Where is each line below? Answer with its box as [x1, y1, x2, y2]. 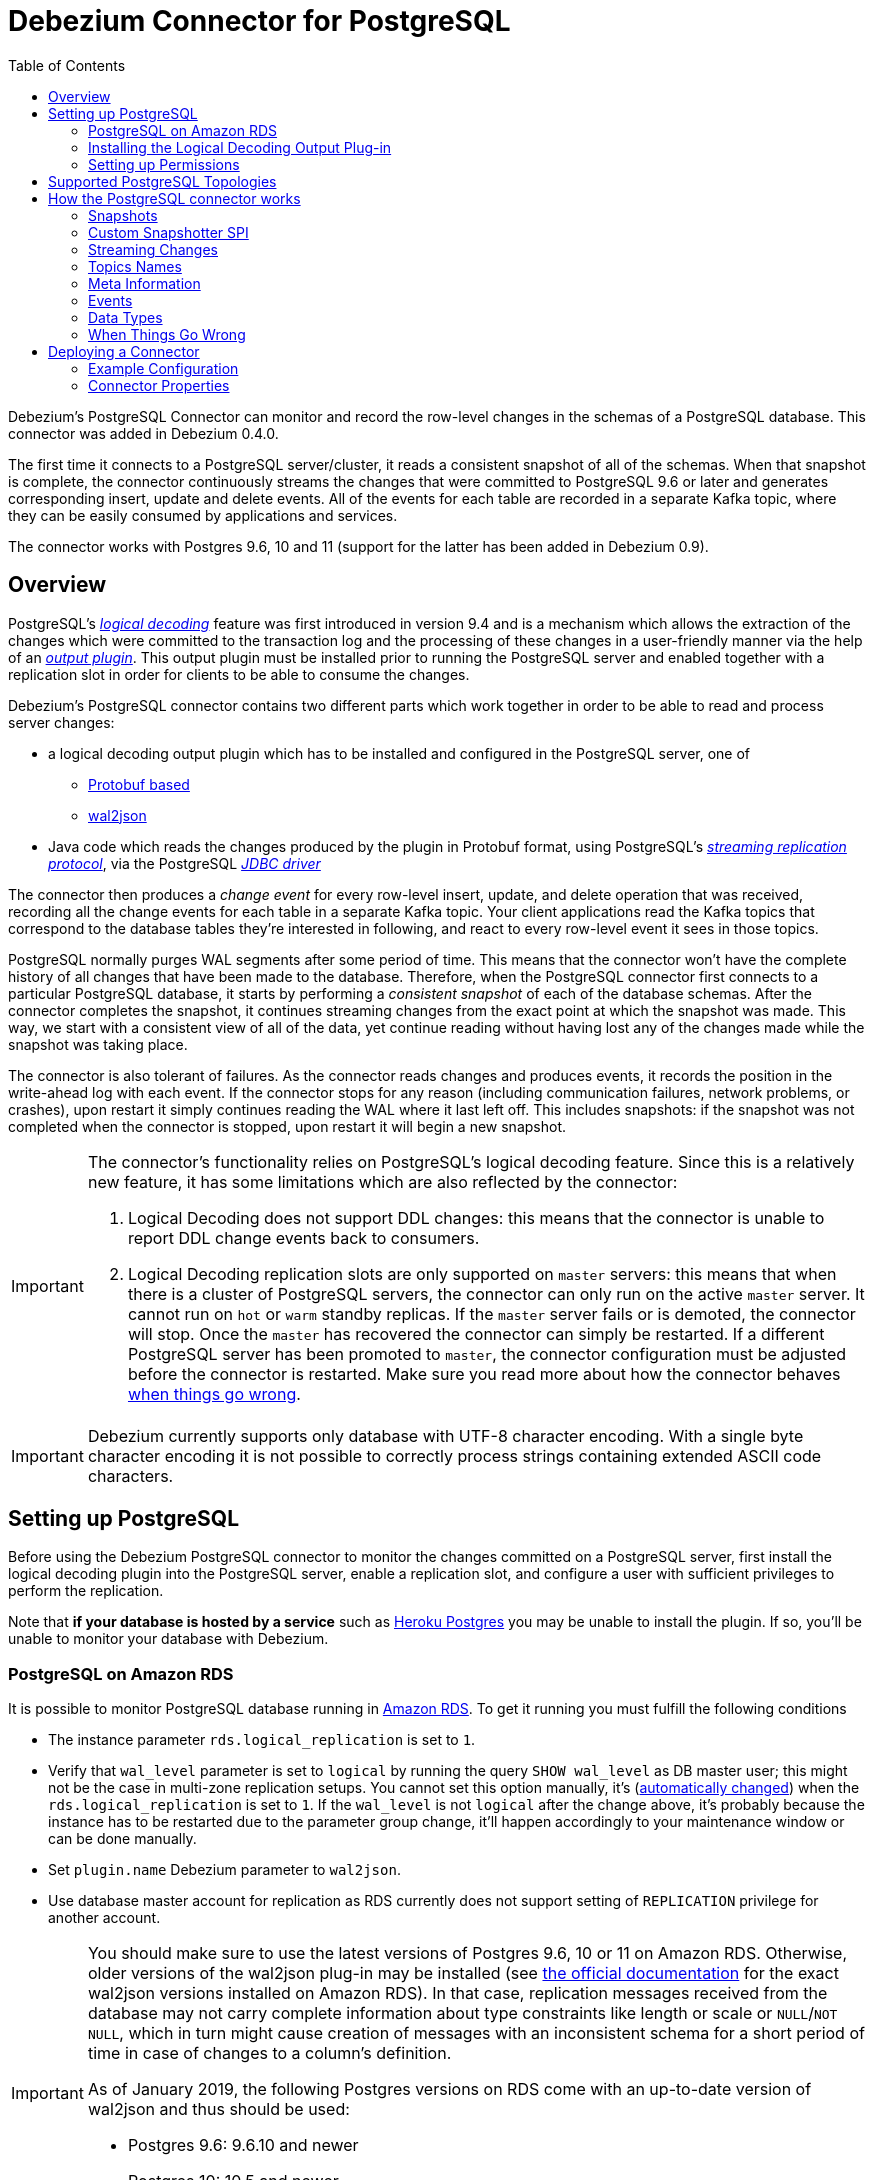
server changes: [8, 713, 115, 731]
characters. [87, 1465, 174, 1486]
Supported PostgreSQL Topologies [48, 172, 277, 190]
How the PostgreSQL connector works [48, 189, 301, 207]
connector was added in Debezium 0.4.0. [8, 424, 279, 442]
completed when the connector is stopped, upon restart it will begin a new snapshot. [8, 1117, 566, 1135]
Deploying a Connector [48, 342, 200, 360]
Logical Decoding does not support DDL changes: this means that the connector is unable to [127, 1207, 825, 1228]
